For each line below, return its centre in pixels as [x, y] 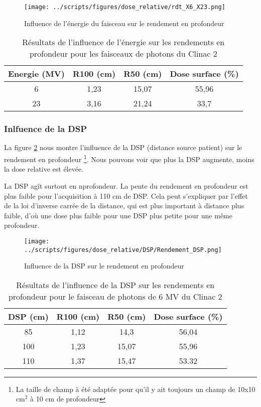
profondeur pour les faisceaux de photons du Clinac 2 [123, 54]
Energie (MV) [36, 74]
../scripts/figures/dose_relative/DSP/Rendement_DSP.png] [123, 250]
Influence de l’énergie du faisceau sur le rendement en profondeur [124, 23]
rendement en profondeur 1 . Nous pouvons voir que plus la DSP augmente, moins [129, 158]
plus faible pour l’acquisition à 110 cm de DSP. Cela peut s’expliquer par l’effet [126, 195]
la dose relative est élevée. [44, 169]
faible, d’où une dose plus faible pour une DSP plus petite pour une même [118, 215]
